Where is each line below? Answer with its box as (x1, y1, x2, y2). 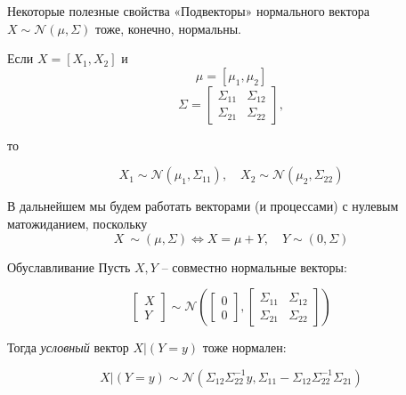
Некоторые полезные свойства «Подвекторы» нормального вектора (7, 2, 369, 20)
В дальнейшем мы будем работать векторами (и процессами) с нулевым (7, 197, 399, 215)
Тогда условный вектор (7, 338, 129, 357)
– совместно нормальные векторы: (161, 257, 347, 276)
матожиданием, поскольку (7, 214, 148, 232)
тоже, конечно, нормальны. (95, 19, 241, 37)
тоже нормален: (202, 338, 287, 357)
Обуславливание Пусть (7, 257, 131, 276)
